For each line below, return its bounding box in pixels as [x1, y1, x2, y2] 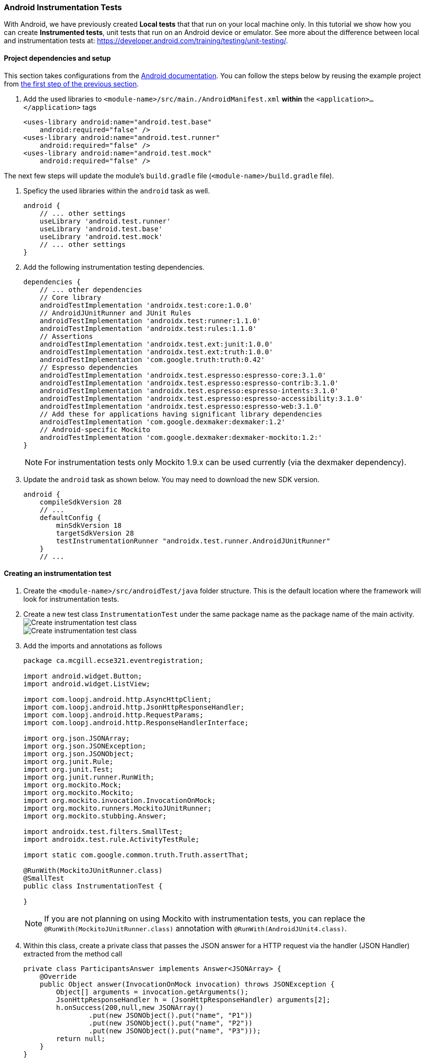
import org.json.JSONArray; [23, 734, 130, 742]
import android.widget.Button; [23, 672, 142, 680]
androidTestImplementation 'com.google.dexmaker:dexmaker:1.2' [39, 417, 286, 426]
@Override [39, 972, 77, 980]
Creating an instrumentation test [4, 569, 112, 578]
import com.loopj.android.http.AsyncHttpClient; [23, 695, 212, 703]
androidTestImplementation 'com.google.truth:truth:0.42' [39, 355, 265, 364]
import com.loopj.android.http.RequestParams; [23, 711, 204, 719]
